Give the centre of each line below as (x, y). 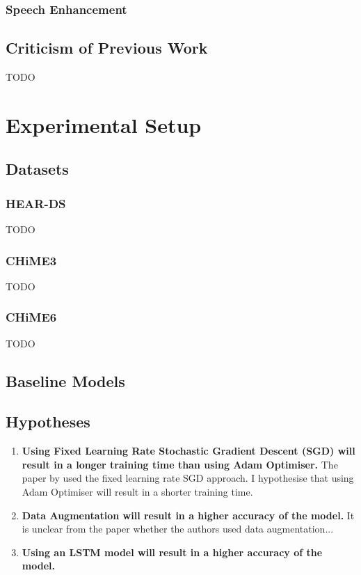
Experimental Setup (104, 124)
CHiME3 (31, 260)
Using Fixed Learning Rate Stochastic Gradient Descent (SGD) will (188, 451)
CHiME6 (31, 317)
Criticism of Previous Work (107, 48)
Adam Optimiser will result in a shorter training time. (137, 491)
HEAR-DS (36, 203)
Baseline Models (65, 380)
